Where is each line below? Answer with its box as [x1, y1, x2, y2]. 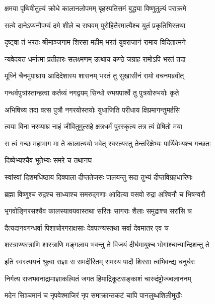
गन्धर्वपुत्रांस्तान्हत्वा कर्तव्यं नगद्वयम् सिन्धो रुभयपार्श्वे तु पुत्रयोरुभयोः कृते [5, 87, 179, 97]
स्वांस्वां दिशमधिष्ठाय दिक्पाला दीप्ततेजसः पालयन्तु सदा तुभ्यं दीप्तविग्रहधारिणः [5, 171, 193, 182]
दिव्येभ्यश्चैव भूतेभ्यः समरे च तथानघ [5, 155, 92, 165]
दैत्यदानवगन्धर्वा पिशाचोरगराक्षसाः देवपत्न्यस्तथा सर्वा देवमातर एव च [5, 222, 169, 233]
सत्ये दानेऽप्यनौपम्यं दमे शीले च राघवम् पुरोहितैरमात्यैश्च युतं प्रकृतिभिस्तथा [5, 20, 186, 30]
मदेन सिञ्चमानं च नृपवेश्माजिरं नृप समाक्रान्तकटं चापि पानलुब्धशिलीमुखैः [5, 290, 182, 300]
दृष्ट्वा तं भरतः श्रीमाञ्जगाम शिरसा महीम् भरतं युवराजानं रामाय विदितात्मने [5, 37, 186, 47]
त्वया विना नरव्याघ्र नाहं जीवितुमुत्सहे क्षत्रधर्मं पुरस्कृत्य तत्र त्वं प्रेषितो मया [5, 121, 182, 132]
